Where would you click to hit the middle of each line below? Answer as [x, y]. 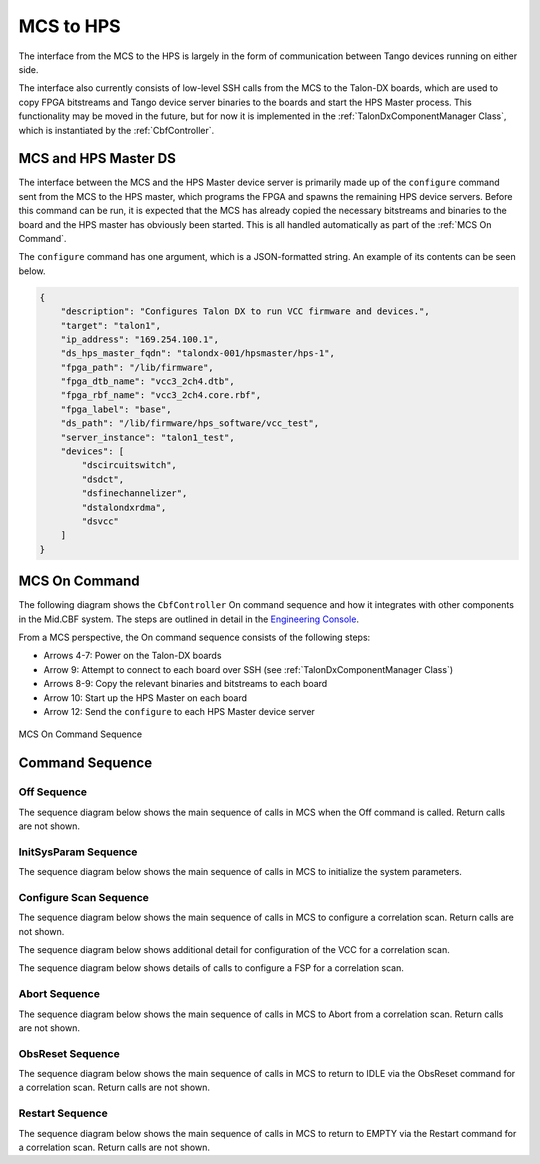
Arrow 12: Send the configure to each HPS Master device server [179, 711]
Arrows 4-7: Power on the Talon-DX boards [132, 656]
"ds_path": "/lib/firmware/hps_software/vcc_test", [190, 423]
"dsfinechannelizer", [134, 493]
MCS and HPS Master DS [97, 158]
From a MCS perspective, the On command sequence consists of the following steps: [194, 637]
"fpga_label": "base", [116, 409]
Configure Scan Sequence [84, 897]
